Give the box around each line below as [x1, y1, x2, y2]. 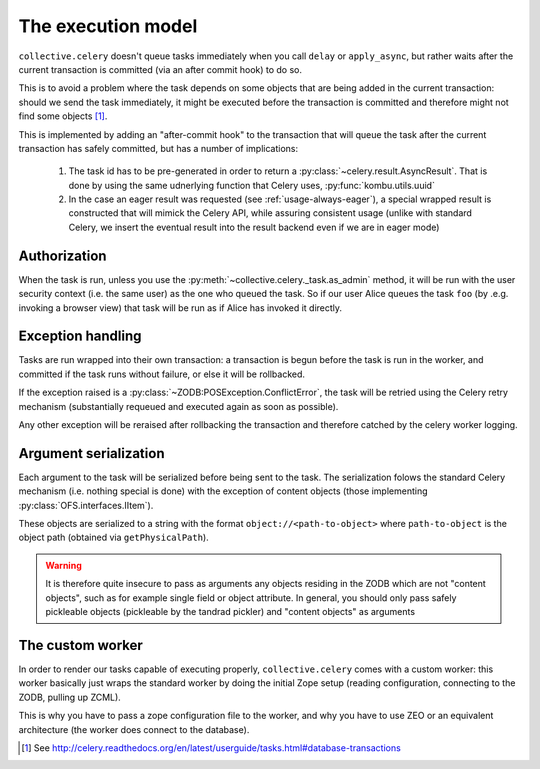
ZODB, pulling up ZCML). [18, 691, 122, 703]
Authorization [18, 247, 107, 264]
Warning [45, 559, 82, 571]
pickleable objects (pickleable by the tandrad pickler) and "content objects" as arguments [45, 606, 415, 618]
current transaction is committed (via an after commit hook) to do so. [18, 63, 303, 75]
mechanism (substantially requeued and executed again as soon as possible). [18, 400, 339, 412]
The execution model [18, 15, 198, 37]
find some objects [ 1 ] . [18, 110, 108, 122]
